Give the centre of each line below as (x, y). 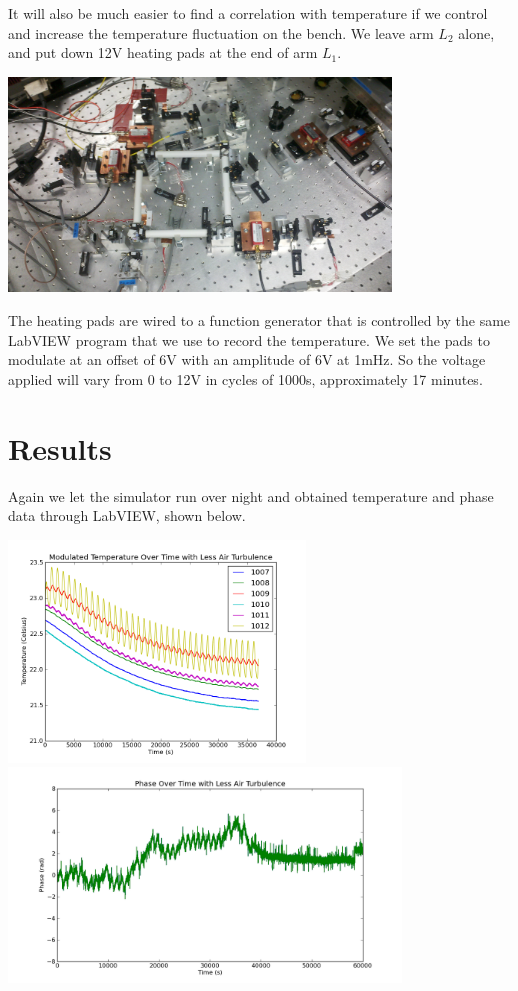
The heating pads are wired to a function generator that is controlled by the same (259, 320)
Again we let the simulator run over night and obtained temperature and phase (251, 495)
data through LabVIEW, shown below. (127, 515)
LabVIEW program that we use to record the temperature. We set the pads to (249, 339)
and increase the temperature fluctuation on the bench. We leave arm (221, 32)
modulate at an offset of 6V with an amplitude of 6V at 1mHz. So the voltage (247, 359)
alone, (476, 32)
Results (60, 447)
